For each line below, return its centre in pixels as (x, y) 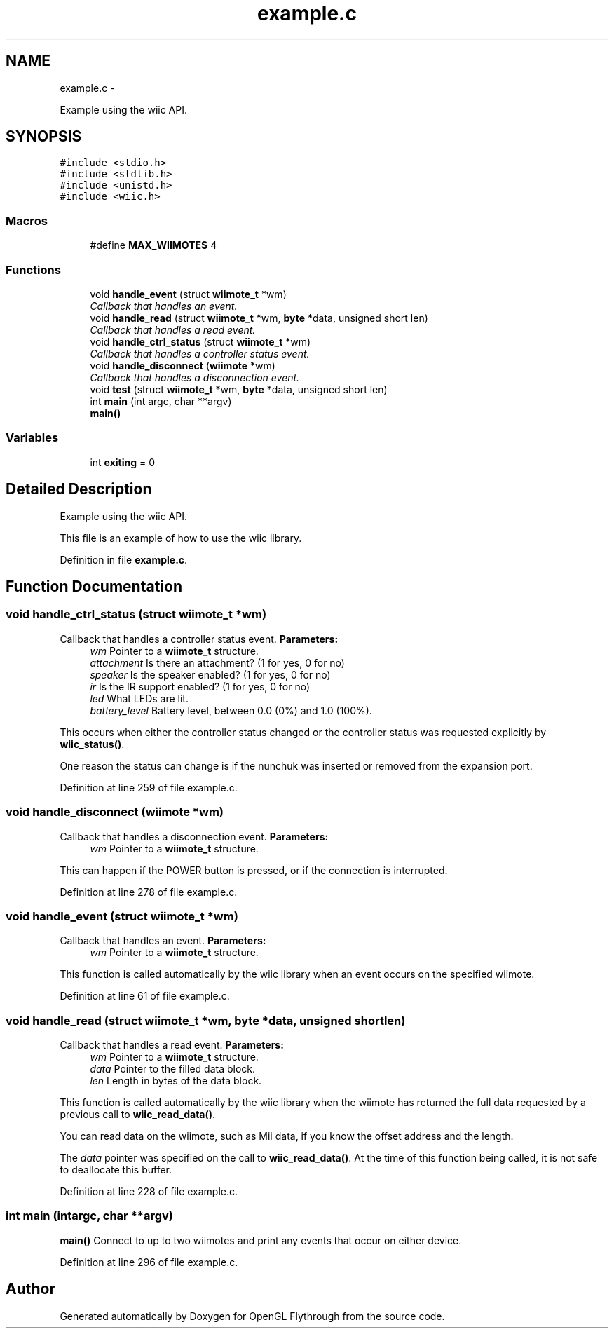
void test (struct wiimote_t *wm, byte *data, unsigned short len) (239, 389)
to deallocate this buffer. (116, 1170)
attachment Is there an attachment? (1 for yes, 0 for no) (217, 662)
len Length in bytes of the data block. (176, 1081)
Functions (33, 270)
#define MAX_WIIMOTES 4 (153, 245)
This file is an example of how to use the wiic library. (181, 538)
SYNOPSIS (44, 137)
